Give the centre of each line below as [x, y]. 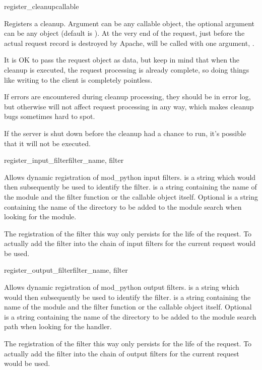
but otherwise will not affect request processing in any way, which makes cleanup [129, 106]
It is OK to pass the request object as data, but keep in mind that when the [122, 60]
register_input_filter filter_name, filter [64, 160]
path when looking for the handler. [58, 326]
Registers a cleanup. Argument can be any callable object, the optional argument [129, 23]
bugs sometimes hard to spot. [50, 116]
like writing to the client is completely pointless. [78, 79]
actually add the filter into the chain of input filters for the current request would [130, 243]
